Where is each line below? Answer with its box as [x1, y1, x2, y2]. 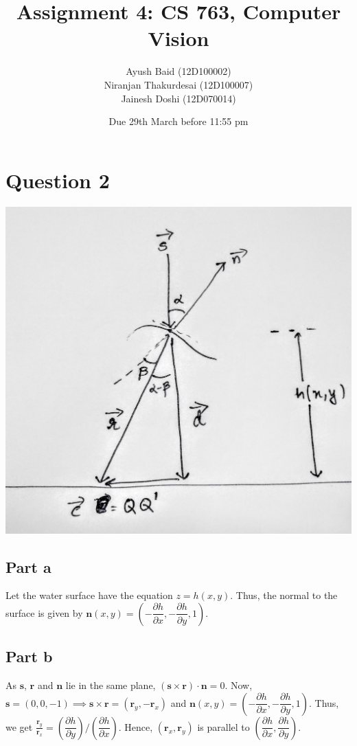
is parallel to [197, 719, 250, 734]
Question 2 [5, 166, 110, 194]
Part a [5, 556, 51, 577]
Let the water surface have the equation [5, 588, 173, 602]
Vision [148, 24, 209, 52]
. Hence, [118, 719, 153, 734]
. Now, [224, 678, 253, 692]
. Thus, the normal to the [230, 588, 338, 602]
